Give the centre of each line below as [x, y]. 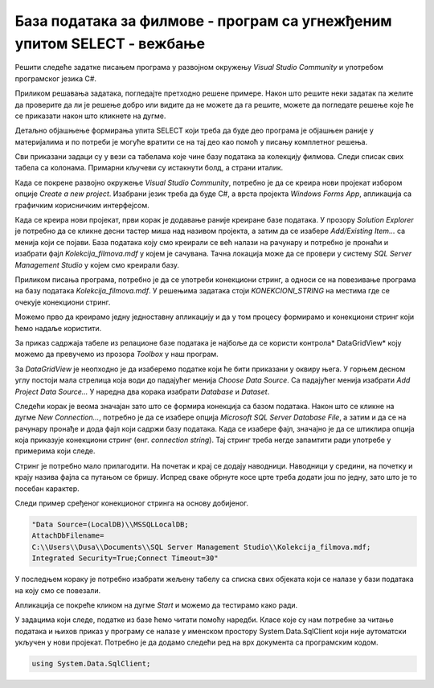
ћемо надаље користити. [58, 328]
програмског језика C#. [55, 78]
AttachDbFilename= [68, 536]
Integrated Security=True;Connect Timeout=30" [125, 558]
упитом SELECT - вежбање [110, 43]
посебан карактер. [47, 488]
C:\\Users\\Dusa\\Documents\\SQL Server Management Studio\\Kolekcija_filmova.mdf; [201, 547]
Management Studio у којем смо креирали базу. [97, 264]
